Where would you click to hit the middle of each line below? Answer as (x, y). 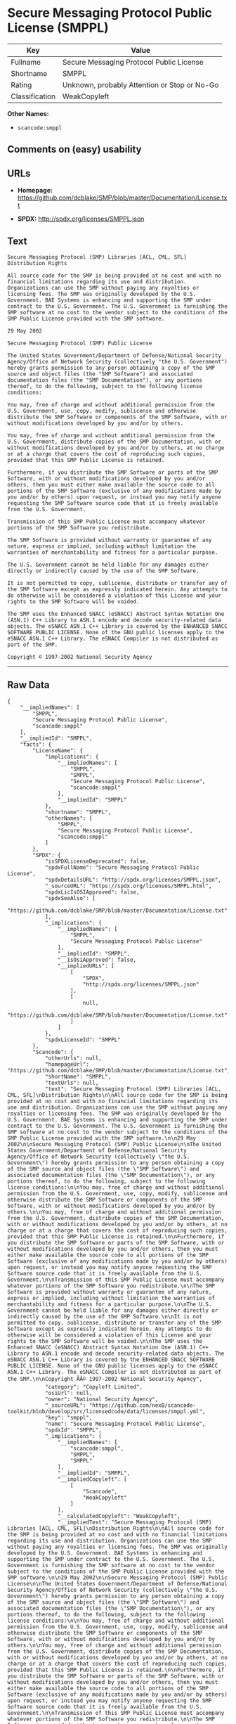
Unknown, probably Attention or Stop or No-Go (140, 84)
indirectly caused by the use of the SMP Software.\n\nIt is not (105, 1316)
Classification (33, 96)
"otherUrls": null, (73, 1058)
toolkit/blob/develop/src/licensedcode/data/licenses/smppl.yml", (106, 1411)
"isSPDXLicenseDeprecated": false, (97, 861)
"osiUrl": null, (68, 1393)
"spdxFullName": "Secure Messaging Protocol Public (122, 867)
